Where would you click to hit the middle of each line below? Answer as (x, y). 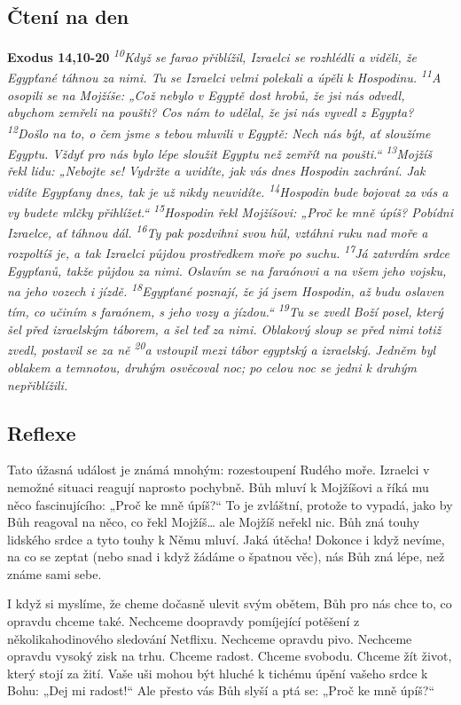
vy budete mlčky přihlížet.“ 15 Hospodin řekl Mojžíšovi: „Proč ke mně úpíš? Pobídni (230, 211)
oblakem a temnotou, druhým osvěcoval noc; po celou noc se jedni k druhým (212, 367)
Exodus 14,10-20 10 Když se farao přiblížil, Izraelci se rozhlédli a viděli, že (212, 55)
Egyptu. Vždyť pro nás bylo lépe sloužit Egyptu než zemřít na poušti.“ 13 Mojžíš (220, 152)
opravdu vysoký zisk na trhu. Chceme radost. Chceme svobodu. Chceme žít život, (230, 656)
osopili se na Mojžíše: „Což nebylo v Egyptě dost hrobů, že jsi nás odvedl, (206, 94)
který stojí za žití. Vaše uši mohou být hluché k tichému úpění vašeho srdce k (218, 673)
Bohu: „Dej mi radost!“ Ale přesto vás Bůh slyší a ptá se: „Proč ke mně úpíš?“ (221, 690)
